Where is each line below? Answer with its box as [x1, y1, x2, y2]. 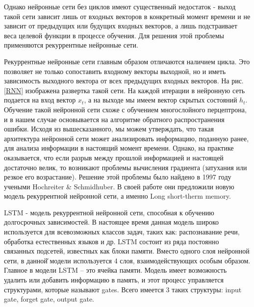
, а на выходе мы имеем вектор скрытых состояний [84, 95, 237, 105]
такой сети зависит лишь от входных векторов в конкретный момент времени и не [4, 11, 251, 21]
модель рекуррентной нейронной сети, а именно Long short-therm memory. [4, 191, 231, 201]
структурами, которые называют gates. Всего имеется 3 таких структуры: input [4, 284, 242, 294]
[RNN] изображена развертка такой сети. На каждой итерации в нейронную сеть [4, 85, 245, 95]
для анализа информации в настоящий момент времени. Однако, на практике [4, 143, 234, 153]
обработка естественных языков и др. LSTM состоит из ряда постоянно [4, 236, 219, 246]
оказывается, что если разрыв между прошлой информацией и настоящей [4, 152, 224, 162]
